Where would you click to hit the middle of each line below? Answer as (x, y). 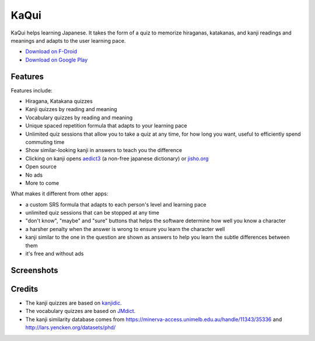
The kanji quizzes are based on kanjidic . (73, 303)
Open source (41, 167)
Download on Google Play (57, 60)
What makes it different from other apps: (60, 194)
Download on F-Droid (51, 51)
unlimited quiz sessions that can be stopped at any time (92, 213)
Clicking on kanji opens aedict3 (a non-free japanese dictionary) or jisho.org (117, 159)
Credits (24, 289)
